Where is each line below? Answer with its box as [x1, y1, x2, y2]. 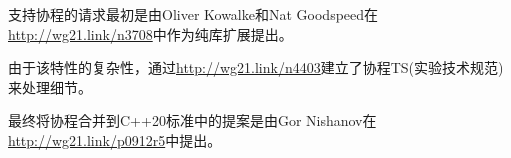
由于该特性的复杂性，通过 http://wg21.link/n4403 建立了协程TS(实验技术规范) [8, 57, 504, 78]
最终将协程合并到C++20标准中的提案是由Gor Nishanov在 [8, 110, 377, 131]
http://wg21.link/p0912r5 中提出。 [8, 129, 222, 150]
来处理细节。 [8, 76, 92, 97]
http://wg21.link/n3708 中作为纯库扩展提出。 [8, 23, 293, 44]
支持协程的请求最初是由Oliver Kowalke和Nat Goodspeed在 [8, 4, 379, 24]
